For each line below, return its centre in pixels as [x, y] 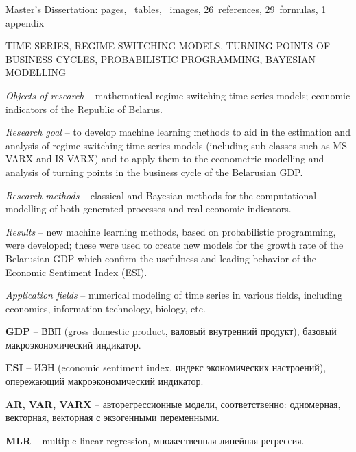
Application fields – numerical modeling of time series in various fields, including [174, 295]
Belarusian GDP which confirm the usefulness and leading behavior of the [161, 258]
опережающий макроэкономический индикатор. [105, 381]
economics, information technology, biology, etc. [106, 308]
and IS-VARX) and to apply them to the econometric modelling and [180, 159]
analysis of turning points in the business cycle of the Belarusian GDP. [154, 172]
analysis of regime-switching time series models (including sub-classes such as [168, 145]
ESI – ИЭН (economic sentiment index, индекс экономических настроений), [166, 367]
